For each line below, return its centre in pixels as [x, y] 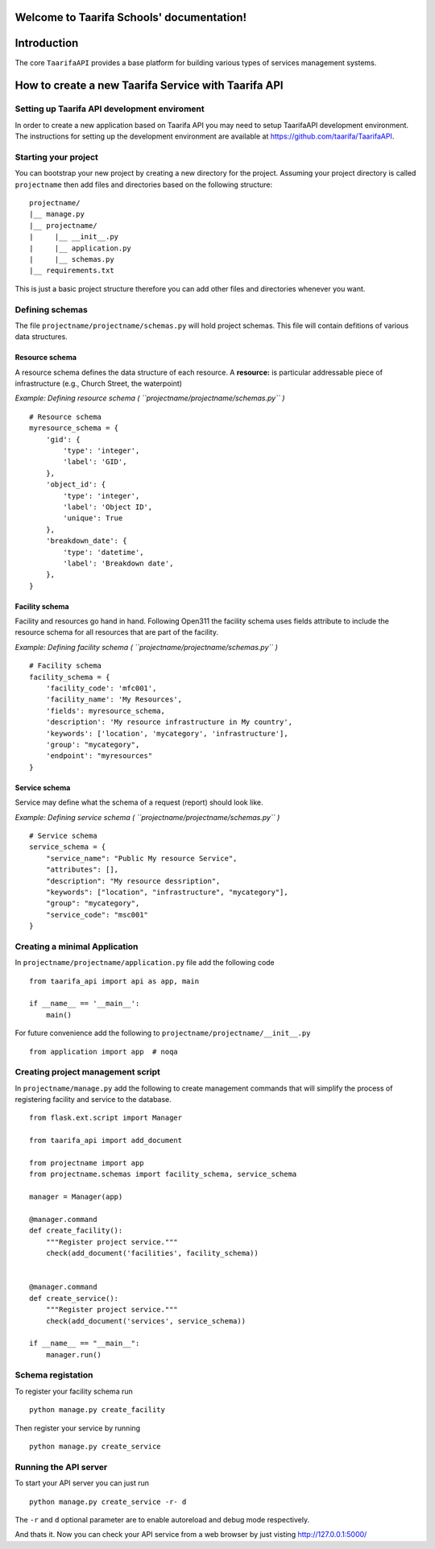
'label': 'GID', [95, 462]
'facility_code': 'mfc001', [101, 688]
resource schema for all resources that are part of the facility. [117, 632]
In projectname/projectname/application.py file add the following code [145, 963]
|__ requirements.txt [72, 271]
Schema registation [54, 1375]
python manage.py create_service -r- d [108, 1501]
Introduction [47, 43]
